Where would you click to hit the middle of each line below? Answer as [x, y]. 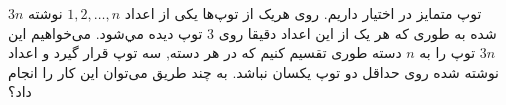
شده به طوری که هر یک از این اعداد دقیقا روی [357, 32]
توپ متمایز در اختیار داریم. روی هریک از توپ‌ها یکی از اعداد [303, 13]
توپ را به [447, 52]
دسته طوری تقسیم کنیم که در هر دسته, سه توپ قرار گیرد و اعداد [205, 52]
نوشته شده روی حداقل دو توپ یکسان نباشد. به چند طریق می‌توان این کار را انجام [254, 71]
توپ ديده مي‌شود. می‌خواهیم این [105, 32]
